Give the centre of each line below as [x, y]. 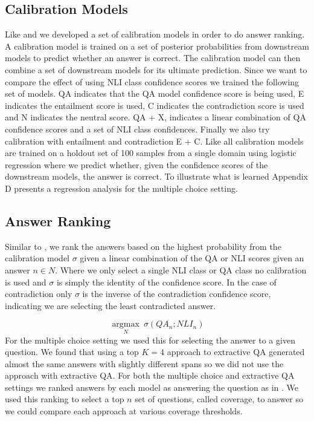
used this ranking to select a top [65, 399]
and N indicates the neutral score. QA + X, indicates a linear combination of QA [155, 117]
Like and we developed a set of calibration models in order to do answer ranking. [155, 34]
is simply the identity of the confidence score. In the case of [166, 282]
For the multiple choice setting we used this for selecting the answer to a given [150, 340]
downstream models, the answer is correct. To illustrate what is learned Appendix [156, 176]
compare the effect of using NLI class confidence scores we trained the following [152, 81]
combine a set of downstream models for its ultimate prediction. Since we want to [156, 69]
